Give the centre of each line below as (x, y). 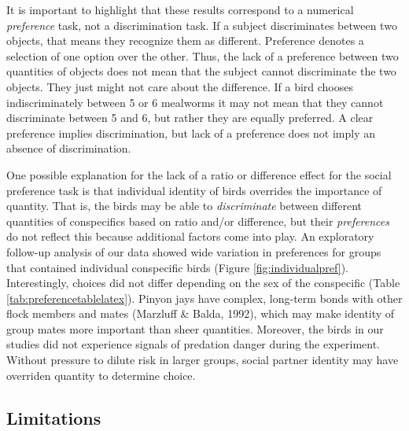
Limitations (54, 417)
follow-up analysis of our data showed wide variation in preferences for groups (194, 251)
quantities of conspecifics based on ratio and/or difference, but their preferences (198, 221)
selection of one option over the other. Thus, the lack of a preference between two (203, 55)
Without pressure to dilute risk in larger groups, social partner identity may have (203, 360)
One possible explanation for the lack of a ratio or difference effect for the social (199, 174)
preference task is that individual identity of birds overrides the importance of (194, 190)
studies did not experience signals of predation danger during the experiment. (193, 344)
